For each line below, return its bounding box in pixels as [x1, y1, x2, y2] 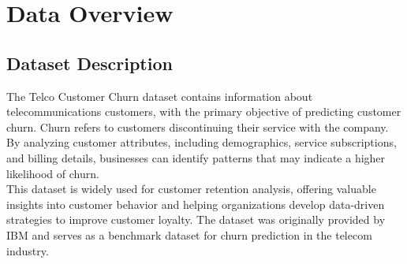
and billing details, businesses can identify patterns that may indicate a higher [6, 149, 386, 165]
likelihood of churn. [6, 165, 99, 181]
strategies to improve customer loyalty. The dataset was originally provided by [6, 211, 386, 228]
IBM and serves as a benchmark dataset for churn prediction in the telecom [6, 226, 372, 243]
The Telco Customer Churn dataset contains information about [6, 87, 313, 104]
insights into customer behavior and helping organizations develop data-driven [6, 195, 385, 212]
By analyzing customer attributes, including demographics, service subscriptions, [6, 134, 397, 151]
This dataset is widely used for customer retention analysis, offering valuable [6, 180, 376, 197]
